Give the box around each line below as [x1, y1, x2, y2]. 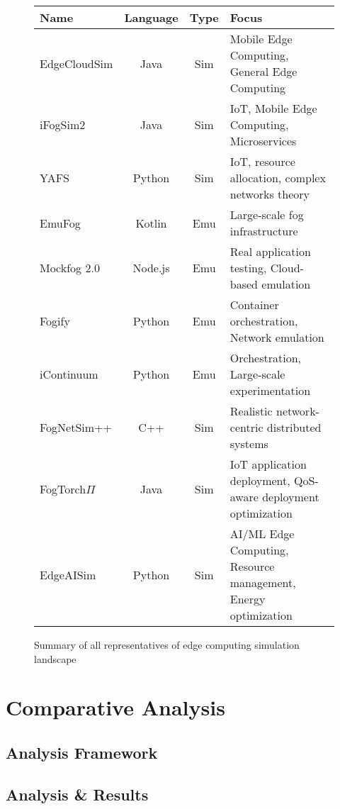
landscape [34, 651, 76, 666]
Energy [229, 591, 266, 607]
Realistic [229, 403, 273, 419]
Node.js [132, 260, 170, 276]
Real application [229, 243, 311, 260]
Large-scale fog [229, 206, 304, 223]
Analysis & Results [6, 783, 149, 805]
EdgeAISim [40, 566, 96, 583]
